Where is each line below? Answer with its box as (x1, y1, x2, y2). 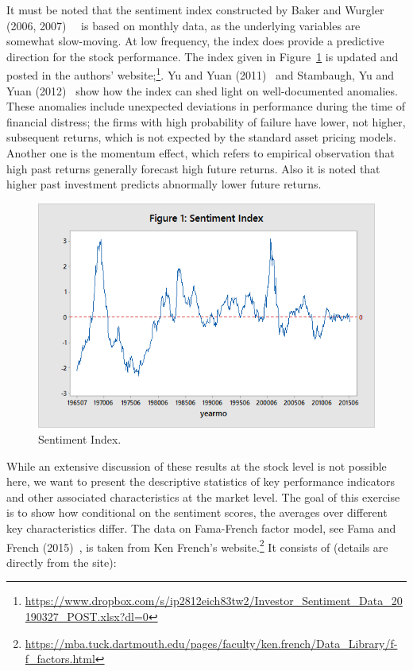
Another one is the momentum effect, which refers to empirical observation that (6, 145, 395, 161)
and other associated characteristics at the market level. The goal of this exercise (6, 488, 400, 505)
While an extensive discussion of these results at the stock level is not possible (6, 457, 387, 474)
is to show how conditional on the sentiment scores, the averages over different (6, 504, 388, 521)
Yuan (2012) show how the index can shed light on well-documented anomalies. (6, 82, 398, 99)
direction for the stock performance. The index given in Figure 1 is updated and (6, 48, 399, 64)
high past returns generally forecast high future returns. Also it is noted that (6, 160, 380, 176)
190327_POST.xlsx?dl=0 (25, 608, 149, 625)
